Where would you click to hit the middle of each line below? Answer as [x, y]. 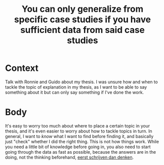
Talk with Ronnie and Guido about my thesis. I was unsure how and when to [82, 82]
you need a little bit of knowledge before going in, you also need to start [78, 147]
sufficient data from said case [82, 30]
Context [22, 68]
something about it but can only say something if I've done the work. [74, 92]
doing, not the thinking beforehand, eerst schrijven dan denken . [69, 157]
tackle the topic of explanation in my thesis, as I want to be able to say [76, 87]
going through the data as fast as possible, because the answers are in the [81, 152]
